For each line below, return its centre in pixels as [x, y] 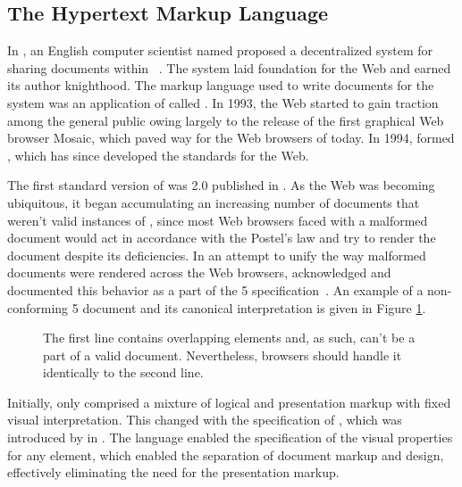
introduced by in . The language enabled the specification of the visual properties [230, 437]
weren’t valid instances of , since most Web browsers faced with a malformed [218, 220]
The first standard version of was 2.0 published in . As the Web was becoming [221, 185]
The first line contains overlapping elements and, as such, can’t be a [229, 338]
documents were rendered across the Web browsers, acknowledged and [199, 272]
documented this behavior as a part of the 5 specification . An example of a [215, 289]
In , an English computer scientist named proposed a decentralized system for [220, 50]
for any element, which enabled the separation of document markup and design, [226, 454]
